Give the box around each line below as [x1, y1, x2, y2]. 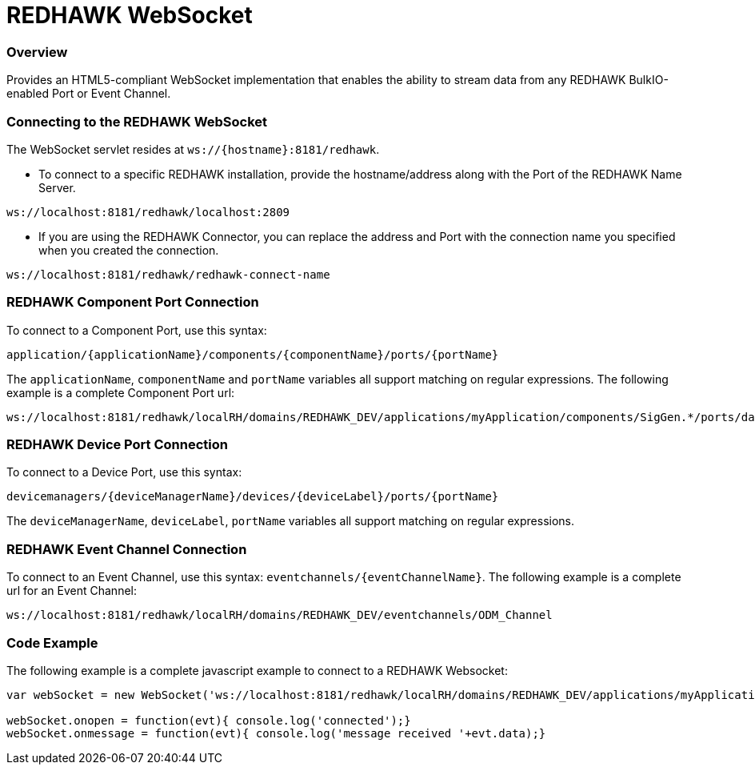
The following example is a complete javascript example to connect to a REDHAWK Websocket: [6, 663, 508, 677]
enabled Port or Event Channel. [6, 86, 171, 101]
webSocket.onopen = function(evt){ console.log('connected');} [6, 713, 411, 727]
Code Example [6, 634, 98, 651]
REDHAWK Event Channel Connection [6, 540, 247, 557]
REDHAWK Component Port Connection [6, 294, 259, 311]
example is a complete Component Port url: [6, 385, 235, 400]
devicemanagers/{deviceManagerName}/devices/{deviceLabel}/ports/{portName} [6, 490, 499, 504]
